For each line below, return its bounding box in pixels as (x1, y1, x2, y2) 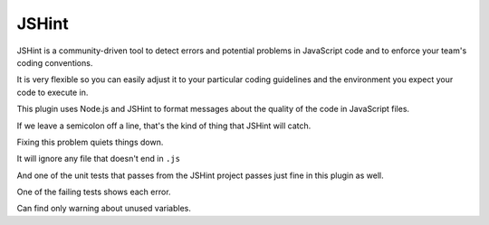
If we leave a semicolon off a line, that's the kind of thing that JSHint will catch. (16, 120, 312, 131)
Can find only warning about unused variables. (16, 203, 192, 214)
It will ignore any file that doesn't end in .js (16, 154, 181, 164)
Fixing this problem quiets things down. (16, 136, 164, 147)
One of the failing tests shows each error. (16, 186, 171, 198)
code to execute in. (16, 87, 89, 98)
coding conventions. (16, 57, 93, 68)
